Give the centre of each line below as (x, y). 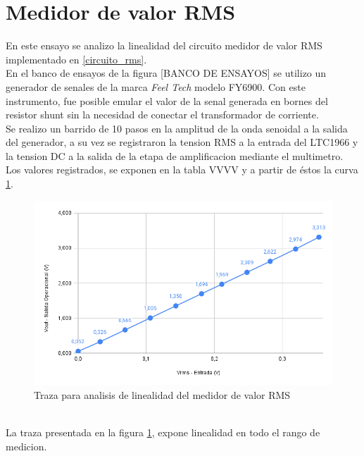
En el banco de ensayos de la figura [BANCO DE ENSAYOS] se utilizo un (166, 73)
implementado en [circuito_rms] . (76, 59)
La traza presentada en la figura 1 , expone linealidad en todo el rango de (163, 432)
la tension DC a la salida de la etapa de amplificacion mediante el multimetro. (175, 155)
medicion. (26, 446)
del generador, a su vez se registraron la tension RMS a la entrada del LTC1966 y (182, 142)
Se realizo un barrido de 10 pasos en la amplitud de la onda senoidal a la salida (177, 128)
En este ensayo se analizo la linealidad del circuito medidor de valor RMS (164, 45)
